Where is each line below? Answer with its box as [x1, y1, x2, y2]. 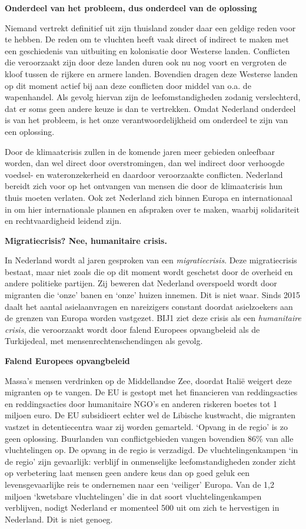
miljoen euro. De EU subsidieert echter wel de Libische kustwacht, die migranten [5, 409, 296, 421]
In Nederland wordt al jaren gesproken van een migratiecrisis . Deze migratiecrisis [5, 254, 297, 266]
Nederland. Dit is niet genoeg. [5, 513, 113, 525]
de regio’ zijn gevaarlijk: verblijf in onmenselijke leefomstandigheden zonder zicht [5, 455, 296, 467]
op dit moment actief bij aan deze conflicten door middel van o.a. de [5, 79, 251, 91]
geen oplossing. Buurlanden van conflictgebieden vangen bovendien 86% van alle [5, 432, 294, 444]
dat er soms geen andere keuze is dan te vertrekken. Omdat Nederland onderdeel [5, 102, 296, 114]
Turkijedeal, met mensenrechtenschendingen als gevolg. [5, 335, 203, 347]
